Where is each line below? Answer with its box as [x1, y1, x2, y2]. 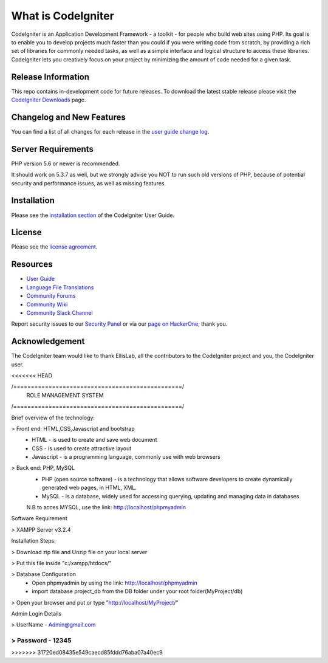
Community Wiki [26, 301, 68, 308]
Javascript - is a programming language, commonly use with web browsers [32, 453, 221, 461]
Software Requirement [11, 515, 68, 522]
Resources [11, 259, 53, 270]
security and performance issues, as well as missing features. [11, 179, 166, 187]
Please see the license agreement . [11, 243, 98, 250]
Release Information [11, 72, 90, 82]
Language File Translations [26, 283, 94, 291]
